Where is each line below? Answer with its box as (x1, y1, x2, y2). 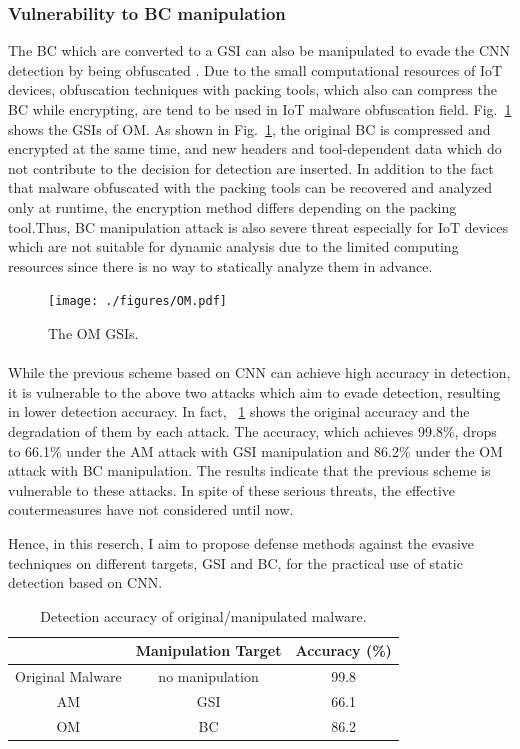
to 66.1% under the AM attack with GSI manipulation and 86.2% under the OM (8, 440, 503, 461)
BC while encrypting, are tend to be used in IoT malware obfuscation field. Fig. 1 (8, 99, 512, 119)
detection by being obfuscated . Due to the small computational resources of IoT (8, 59, 503, 80)
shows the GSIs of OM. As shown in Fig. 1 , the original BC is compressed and (8, 118, 491, 139)
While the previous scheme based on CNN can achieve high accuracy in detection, (8, 362, 511, 383)
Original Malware (15, 666, 122, 687)
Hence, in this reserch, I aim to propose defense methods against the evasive (8, 532, 475, 553)
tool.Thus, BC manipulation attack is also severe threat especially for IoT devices (8, 216, 509, 237)
